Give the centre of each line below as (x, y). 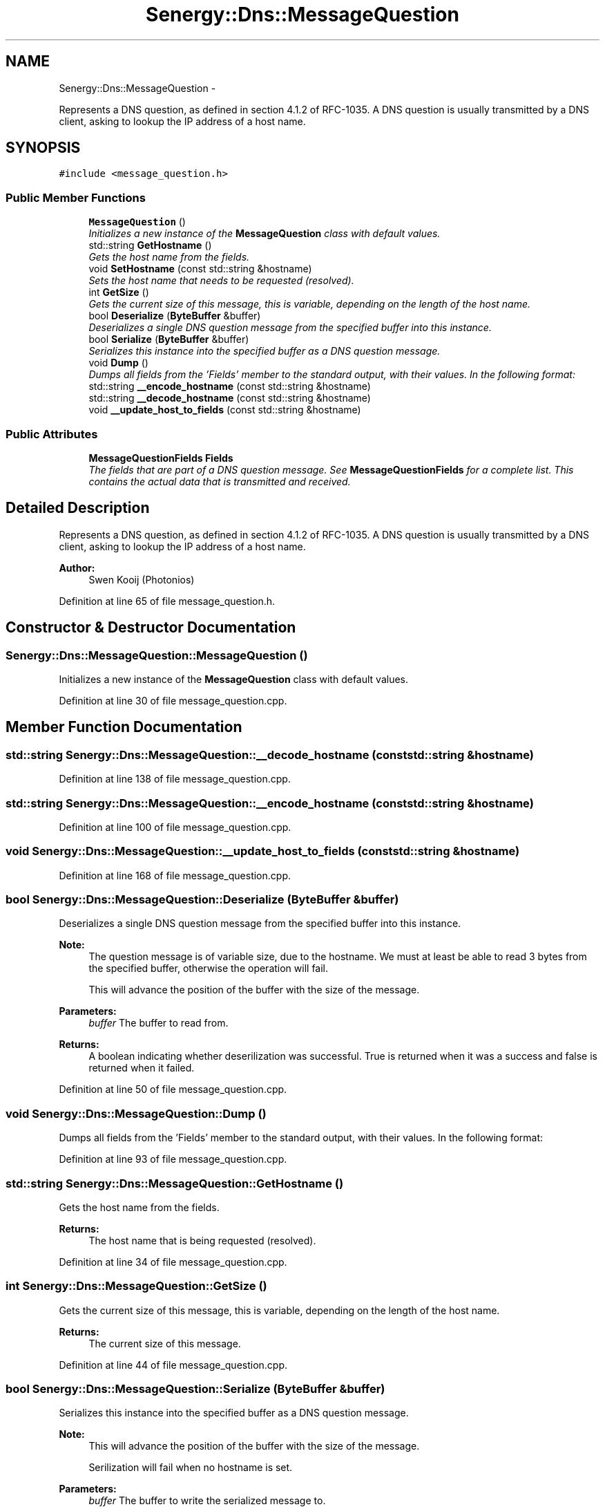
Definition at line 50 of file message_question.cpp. (173, 1089)
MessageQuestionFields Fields (161, 458)
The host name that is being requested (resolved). (202, 1240)
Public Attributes (52, 434)
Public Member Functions (76, 197)
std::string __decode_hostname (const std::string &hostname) (230, 398)
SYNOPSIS (43, 148)
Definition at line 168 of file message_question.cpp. (175, 875)
